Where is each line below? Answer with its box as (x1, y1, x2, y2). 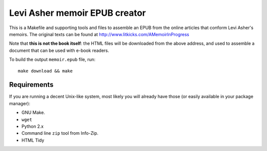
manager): (9, 100, 31, 106)
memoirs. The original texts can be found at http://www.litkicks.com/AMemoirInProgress (9, 31, 189, 37)
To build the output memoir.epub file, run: (9, 57, 96, 63)
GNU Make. (21, 110, 45, 115)
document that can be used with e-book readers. (9, 47, 109, 53)
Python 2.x (21, 123, 44, 129)
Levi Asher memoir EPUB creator (9, 7, 146, 18)
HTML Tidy (21, 137, 44, 143)
